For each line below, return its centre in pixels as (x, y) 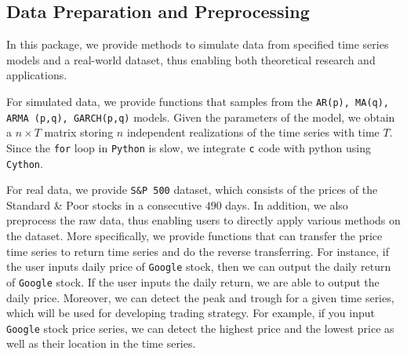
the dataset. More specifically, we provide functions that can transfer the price (194, 236)
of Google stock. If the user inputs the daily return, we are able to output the (193, 281)
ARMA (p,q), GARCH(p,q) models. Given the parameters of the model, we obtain (201, 117)
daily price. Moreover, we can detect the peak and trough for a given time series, (200, 297)
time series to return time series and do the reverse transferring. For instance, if (198, 251)
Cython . (25, 163)
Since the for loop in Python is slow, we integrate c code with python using (189, 147)
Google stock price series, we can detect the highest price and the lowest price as (200, 328)
